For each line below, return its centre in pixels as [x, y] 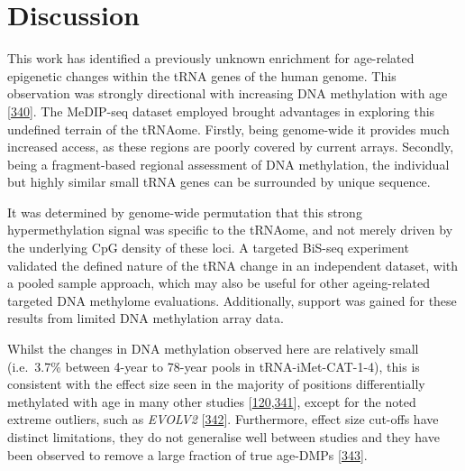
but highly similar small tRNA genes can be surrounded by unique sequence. [219, 182]
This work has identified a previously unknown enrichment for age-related [211, 58]
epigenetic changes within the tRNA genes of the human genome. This [202, 75]
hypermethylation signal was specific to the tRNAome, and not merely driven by [230, 230]
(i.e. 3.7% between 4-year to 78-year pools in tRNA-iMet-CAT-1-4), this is [214, 366]
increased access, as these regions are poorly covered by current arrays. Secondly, [231, 147]
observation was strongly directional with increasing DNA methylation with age [228, 93]
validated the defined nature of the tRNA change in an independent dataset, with [233, 265]
